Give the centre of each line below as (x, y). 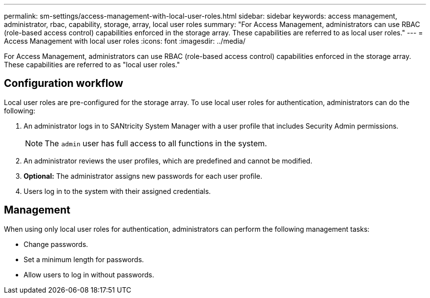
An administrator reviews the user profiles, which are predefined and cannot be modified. (168, 161)
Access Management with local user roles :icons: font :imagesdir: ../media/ (125, 41)
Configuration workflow (64, 83)
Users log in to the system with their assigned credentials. (117, 191)
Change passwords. (56, 244)
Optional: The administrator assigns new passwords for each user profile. (143, 176)
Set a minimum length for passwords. (84, 259)
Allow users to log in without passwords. (89, 274)
